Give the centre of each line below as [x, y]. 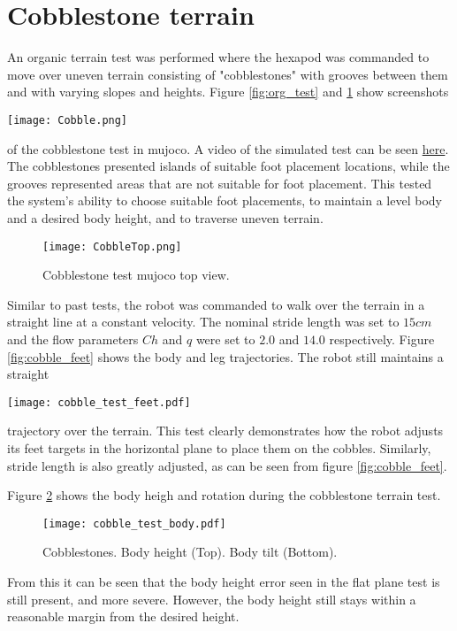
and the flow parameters [73, 339]
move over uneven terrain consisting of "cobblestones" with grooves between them [228, 74]
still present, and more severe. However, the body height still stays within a [212, 599]
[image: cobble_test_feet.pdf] [99, 402]
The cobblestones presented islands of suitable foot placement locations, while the [228, 166]
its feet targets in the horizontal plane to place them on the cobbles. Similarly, [219, 448]
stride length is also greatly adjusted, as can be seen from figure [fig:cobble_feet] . [227, 465]
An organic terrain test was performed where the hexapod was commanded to [218, 57]
